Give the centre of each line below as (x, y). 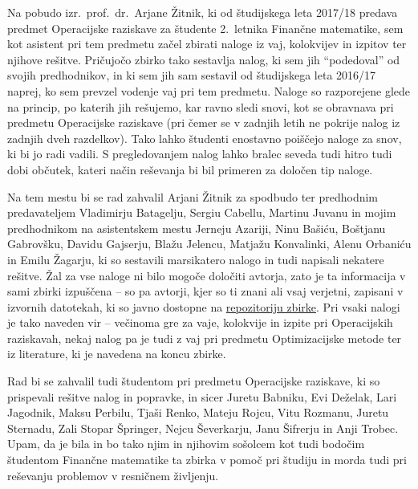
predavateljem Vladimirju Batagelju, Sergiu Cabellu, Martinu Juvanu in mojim (202, 212)
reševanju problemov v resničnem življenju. (113, 475)
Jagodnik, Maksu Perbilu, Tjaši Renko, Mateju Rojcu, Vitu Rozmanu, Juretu (198, 412)
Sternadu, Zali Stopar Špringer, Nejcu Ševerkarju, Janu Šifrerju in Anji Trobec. (203, 428)
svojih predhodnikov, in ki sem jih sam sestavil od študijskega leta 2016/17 (192, 75)
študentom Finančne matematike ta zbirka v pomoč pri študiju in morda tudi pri (207, 460)
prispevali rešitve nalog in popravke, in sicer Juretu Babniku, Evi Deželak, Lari (202, 396)
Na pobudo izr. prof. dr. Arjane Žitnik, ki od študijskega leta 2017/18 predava (203, 12)
